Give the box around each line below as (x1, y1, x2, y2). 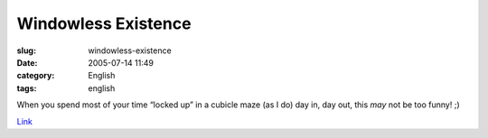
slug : (16, 45, 36, 56)
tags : (16, 82, 37, 94)
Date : (16, 57, 38, 68)
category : (16, 70, 55, 81)
